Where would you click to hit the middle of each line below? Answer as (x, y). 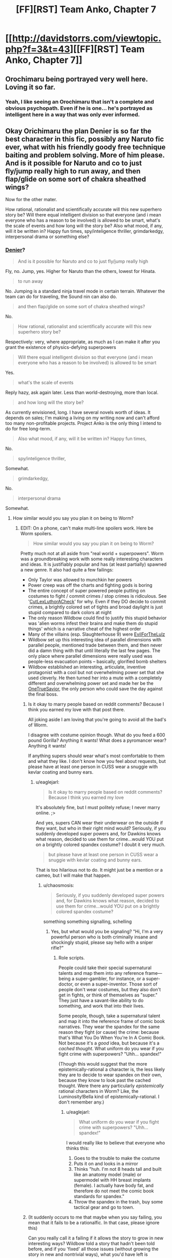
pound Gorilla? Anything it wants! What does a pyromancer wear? (97, 740)
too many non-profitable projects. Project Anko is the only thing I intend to (83, 423)
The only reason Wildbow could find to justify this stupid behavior (97, 618)
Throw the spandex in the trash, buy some (119, 1202)
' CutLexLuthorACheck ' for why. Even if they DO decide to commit (97, 601)
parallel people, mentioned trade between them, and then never (95, 645)
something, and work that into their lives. (102, 1006)
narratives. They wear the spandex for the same (109, 1027)
